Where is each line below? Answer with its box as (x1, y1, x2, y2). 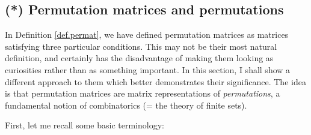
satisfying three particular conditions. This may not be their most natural (5, 40, 277, 52)
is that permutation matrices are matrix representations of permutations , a (5, 87, 280, 100)
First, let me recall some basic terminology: (5, 119, 164, 131)
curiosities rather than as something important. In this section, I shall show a (5, 63, 291, 76)
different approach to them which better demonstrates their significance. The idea (5, 75, 306, 88)
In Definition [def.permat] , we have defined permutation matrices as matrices (5, 28, 289, 41)
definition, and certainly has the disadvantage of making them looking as (5, 52, 274, 64)
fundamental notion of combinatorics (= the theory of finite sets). (5, 98, 247, 111)
